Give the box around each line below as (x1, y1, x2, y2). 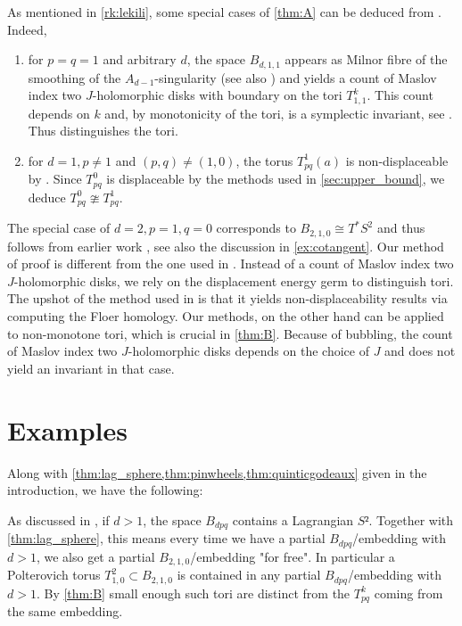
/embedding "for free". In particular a (190, 547, 395, 565)
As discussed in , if (7, 510, 110, 529)
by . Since (28, 169, 82, 188)
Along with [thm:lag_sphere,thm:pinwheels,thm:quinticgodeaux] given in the (7, 463, 427, 482)
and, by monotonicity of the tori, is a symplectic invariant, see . (104, 103, 452, 122)
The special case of (7, 218, 111, 237)
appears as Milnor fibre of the (285, 50, 448, 69)
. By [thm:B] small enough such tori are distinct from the (36, 583, 351, 602)
